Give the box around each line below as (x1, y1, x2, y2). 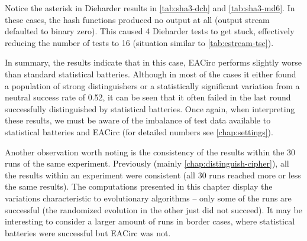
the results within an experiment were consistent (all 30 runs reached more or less (5, 168, 301, 181)
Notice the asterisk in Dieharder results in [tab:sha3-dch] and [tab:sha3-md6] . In (5, 2, 295, 14)
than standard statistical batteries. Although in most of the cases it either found (5, 67, 296, 80)
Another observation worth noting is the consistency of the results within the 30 (5, 145, 296, 158)
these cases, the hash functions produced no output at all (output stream (5, 13, 270, 25)
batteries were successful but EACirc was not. (5, 226, 171, 239)
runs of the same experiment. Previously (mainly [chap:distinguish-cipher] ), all (5, 157, 289, 170)
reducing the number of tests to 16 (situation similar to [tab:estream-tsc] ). (5, 36, 274, 48)
